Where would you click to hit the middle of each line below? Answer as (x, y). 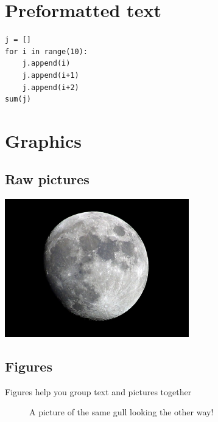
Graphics (43, 140)
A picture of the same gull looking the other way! (121, 412)
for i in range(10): (47, 51)
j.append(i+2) (51, 87)
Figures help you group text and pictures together (98, 391)
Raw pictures (47, 179)
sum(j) (18, 99)
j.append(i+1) (51, 75)
